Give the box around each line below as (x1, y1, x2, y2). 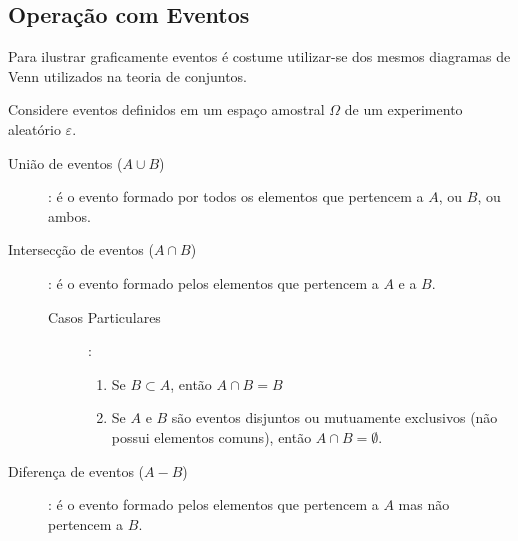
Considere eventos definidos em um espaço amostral (8, 99, 325, 120)
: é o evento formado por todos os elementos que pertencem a (48, 186, 424, 207)
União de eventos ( (8, 152, 123, 173)
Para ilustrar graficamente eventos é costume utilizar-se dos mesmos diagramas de (8, 46, 511, 67)
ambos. (48, 205, 91, 226)
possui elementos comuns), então (111, 426, 312, 447)
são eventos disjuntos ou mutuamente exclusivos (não (171, 407, 498, 428)
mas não (398, 494, 450, 515)
